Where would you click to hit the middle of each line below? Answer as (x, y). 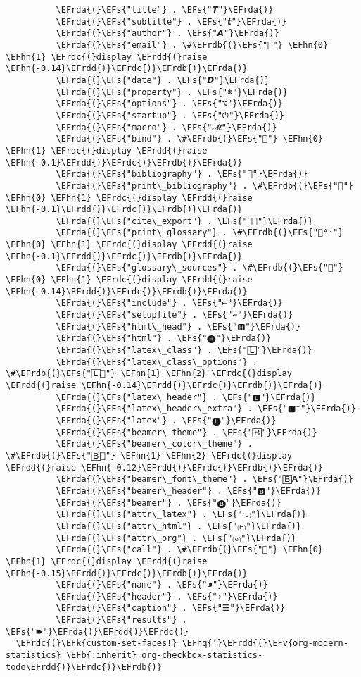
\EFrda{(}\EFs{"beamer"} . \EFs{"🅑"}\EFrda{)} (169, 503)
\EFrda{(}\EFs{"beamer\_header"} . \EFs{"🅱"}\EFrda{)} (188, 491)
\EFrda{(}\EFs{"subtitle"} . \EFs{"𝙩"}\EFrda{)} (171, 21)
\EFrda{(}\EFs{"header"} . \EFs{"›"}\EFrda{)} (167, 596)
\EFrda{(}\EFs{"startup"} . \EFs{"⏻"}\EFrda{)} (170, 115)
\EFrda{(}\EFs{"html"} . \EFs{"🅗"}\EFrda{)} (164, 338)
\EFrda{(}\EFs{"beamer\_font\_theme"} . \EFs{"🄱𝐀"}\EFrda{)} (204, 479)
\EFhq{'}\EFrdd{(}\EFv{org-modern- (265, 644)
